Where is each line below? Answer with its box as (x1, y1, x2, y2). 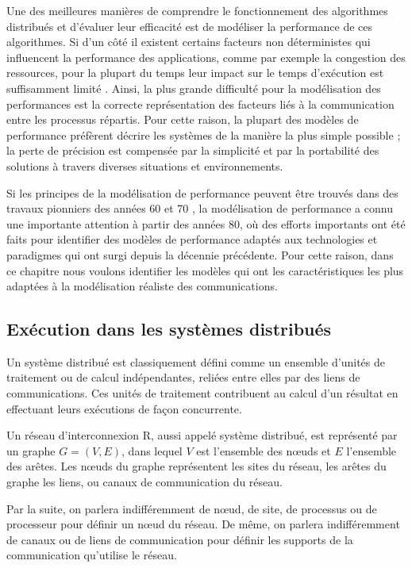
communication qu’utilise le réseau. (6, 547, 177, 563)
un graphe (6, 442, 56, 459)
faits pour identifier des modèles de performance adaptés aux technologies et (6, 231, 378, 248)
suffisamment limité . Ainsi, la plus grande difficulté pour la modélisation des (6, 79, 381, 96)
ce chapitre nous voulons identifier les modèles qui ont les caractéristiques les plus (6, 262, 404, 278)
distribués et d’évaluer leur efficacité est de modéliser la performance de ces (6, 17, 372, 34)
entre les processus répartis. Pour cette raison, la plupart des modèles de (6, 111, 359, 128)
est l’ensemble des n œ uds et (196, 442, 331, 459)
